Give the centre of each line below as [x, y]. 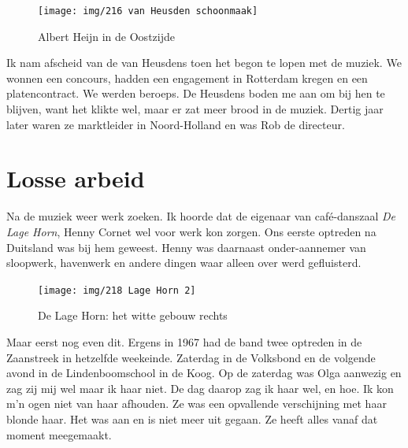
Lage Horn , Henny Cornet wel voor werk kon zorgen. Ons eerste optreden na [191, 231]
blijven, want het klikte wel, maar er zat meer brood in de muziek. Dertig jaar [195, 109]
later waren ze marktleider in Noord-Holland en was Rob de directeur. [176, 124]
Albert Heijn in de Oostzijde [106, 36]
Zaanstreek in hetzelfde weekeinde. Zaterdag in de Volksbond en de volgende [191, 357]
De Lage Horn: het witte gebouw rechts [133, 315]
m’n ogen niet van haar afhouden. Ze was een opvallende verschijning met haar [197, 404]
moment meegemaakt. [59, 434]
